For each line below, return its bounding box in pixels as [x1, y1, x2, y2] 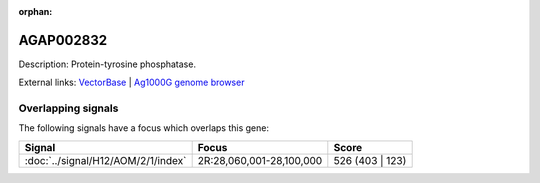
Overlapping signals [18, 101, 119, 115]
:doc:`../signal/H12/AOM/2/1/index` [24, 153, 187, 167]
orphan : [18, 6, 53, 17]
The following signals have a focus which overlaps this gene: [18, 122, 270, 134]
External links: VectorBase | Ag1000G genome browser [18, 76, 245, 89]
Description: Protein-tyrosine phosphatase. [18, 58, 197, 70]
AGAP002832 [18, 31, 108, 49]
